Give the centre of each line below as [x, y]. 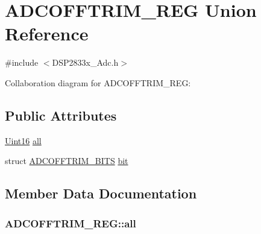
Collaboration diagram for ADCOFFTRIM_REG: [98, 82]
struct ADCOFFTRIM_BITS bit [67, 161]
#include [22, 62]
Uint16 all [23, 140]
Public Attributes [61, 115]
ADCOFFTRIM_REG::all [71, 223]
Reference [47, 33]
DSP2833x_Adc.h [85, 62]
